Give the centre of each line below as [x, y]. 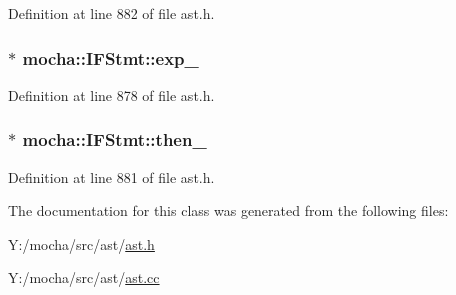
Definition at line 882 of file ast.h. [111, 13]
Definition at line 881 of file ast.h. [111, 176]
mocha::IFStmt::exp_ [110, 57]
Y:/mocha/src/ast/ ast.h [81, 243]
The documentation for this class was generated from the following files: [228, 210]
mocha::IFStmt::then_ [114, 139]
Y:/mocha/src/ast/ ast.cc [84, 277]
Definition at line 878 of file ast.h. [111, 94]
